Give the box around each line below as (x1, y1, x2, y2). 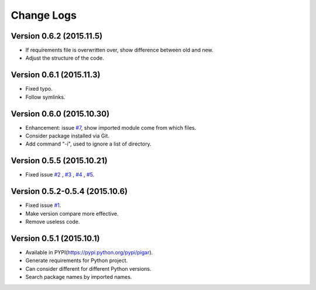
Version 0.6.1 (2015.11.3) (11, 70, 101, 80)
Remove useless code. (25, 218, 80, 225)
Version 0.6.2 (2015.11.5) (11, 31, 103, 41)
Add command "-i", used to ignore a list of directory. (25, 140, 152, 147)
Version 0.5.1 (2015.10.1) (11, 233, 100, 243)
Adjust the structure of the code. (25, 54, 104, 61)
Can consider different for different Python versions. (25, 265, 152, 272)
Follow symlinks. (25, 94, 66, 101)
